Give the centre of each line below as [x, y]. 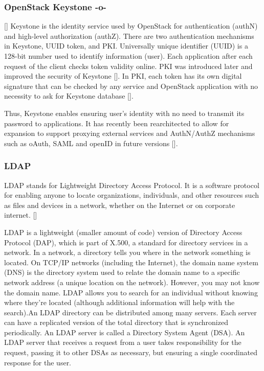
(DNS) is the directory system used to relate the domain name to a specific [122, 272]
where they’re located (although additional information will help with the [119, 302]
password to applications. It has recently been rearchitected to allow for [117, 123]
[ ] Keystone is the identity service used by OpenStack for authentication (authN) [131, 26]
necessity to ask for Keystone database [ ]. [69, 96]
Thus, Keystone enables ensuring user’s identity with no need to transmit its [124, 113]
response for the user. [38, 362]
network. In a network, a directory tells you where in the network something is [127, 252]
